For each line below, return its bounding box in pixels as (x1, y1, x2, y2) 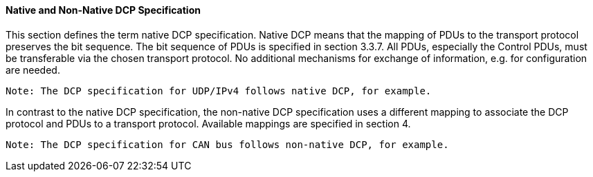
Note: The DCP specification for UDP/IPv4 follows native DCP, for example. (6, 85, 432, 96)
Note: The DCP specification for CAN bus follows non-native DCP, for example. (6, 138, 449, 150)
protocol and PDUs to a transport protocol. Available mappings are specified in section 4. (6, 117, 411, 129)
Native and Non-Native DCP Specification (6, 4, 201, 16)
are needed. (6, 63, 60, 76)
